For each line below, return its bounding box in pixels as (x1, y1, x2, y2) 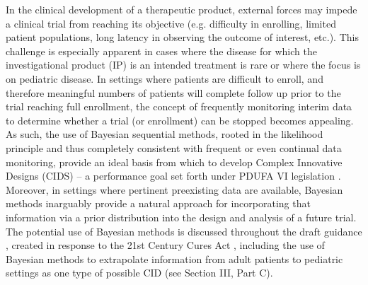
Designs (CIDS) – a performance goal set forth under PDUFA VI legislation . (6, 168, 341, 183)
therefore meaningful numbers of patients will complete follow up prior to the (6, 85, 341, 100)
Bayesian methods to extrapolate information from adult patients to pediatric (6, 251, 343, 266)
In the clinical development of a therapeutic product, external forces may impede (6, 2, 357, 16)
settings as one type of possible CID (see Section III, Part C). (6, 265, 273, 280)
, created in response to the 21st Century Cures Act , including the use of (6, 238, 325, 252)
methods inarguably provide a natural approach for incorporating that (6, 196, 311, 211)
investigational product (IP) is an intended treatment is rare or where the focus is (6, 57, 361, 72)
